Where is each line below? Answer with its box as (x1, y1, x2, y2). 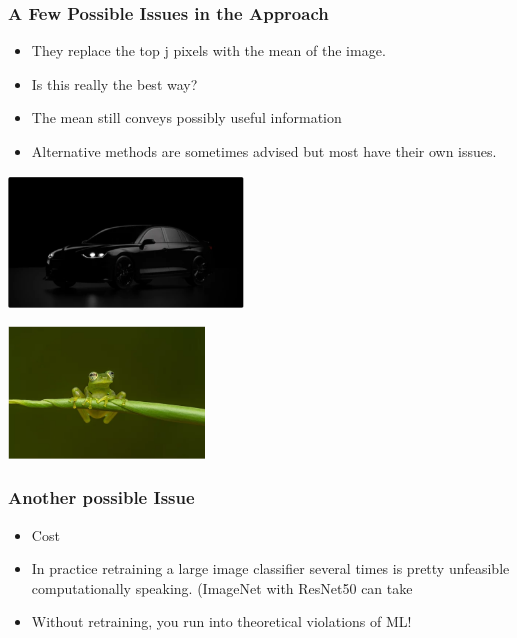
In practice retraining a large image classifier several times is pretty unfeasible (31, 558, 510, 579)
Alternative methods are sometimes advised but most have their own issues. (31, 141, 497, 161)
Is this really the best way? (31, 73, 198, 94)
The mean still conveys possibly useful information (31, 107, 342, 128)
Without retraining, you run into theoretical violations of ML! (31, 611, 412, 632)
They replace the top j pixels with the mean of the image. (31, 40, 386, 61)
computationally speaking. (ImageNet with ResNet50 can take (31, 577, 413, 598)
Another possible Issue (8, 485, 195, 510)
